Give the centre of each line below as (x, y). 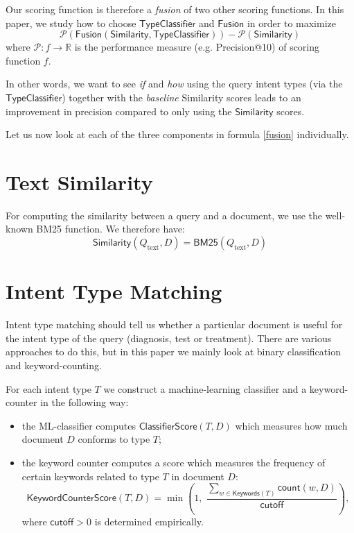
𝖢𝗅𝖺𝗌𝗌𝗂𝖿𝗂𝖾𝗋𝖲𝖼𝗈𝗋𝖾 (168, 426)
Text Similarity (79, 181)
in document (198, 476)
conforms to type (114, 439)
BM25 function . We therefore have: (110, 229)
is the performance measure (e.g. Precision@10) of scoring (197, 47)
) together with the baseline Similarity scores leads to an (182, 97)
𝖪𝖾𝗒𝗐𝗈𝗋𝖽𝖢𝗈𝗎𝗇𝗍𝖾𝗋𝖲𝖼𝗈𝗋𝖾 (71, 499)
